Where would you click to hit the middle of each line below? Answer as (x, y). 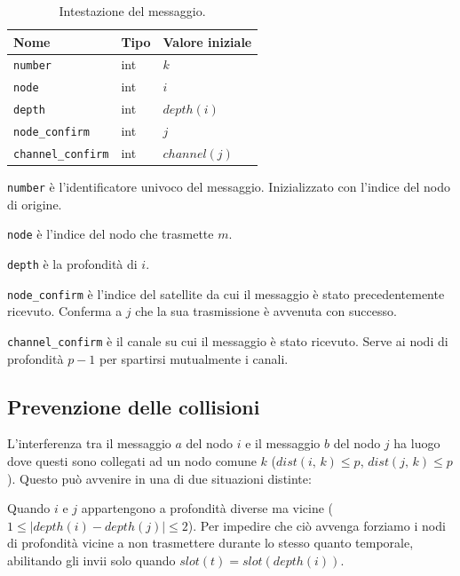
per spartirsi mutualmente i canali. (194, 358)
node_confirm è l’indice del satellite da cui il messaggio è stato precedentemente (226, 293)
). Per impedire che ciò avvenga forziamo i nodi (317, 525)
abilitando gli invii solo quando (91, 560)
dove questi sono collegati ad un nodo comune (132, 461)
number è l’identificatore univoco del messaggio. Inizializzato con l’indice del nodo (229, 187)
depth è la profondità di (72, 264)
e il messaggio (283, 443)
